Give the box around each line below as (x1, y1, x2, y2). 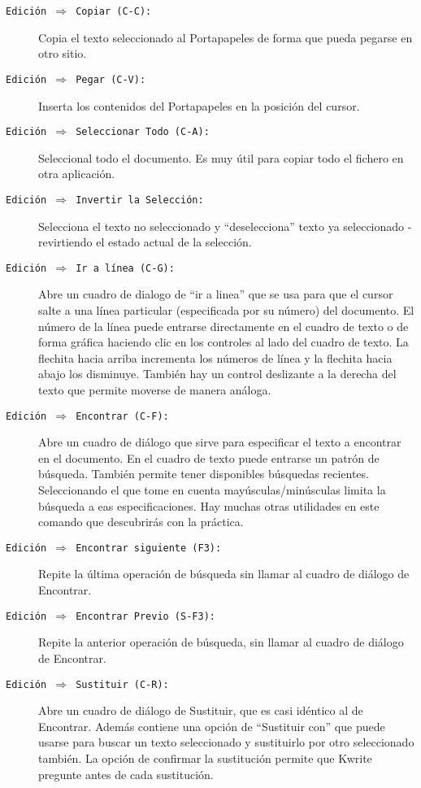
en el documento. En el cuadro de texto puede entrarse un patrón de (38, 449, 380, 466)
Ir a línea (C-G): (76, 262, 175, 274)
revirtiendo (38, 233, 93, 250)
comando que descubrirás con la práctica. (38, 513, 244, 530)
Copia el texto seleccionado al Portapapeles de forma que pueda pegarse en (38, 28, 413, 46)
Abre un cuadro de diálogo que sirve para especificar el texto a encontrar (38, 433, 401, 451)
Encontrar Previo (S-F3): (76, 610, 215, 622)
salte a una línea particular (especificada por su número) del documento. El (38, 302, 414, 319)
